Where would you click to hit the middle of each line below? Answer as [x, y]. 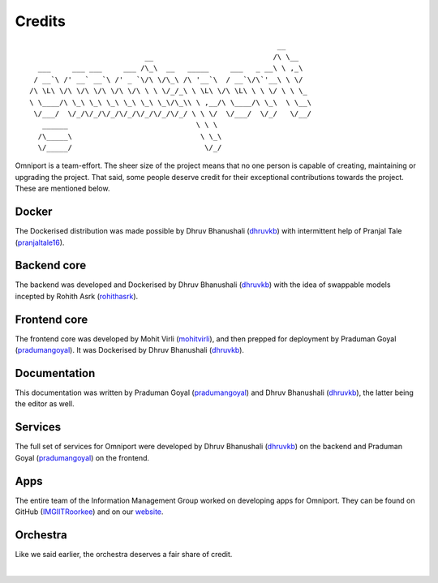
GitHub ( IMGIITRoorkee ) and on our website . [89, 512]
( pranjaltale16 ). [40, 242]
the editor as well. [45, 404]
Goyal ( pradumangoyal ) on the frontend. [82, 457]
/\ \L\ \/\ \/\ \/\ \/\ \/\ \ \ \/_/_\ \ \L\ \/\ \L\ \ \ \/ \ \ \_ [168, 91]
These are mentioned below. [62, 189]
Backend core [51, 266]
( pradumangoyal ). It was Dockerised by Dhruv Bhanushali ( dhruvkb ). [130, 350]
